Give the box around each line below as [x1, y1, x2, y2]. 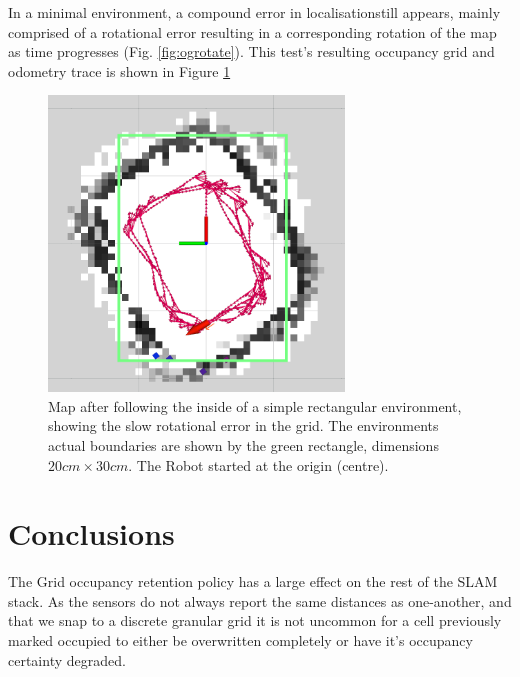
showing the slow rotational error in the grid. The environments [48, 415, 439, 436]
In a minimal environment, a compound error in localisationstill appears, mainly [8, 2, 501, 22]
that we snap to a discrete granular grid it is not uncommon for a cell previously [8, 610, 502, 631]
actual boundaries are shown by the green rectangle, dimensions [48, 434, 439, 455]
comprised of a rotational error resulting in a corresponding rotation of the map [8, 21, 497, 42]
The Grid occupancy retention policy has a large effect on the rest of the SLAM [8, 571, 498, 592]
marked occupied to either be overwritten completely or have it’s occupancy [8, 630, 473, 651]
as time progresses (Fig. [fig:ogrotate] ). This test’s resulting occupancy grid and [8, 41, 495, 62]
